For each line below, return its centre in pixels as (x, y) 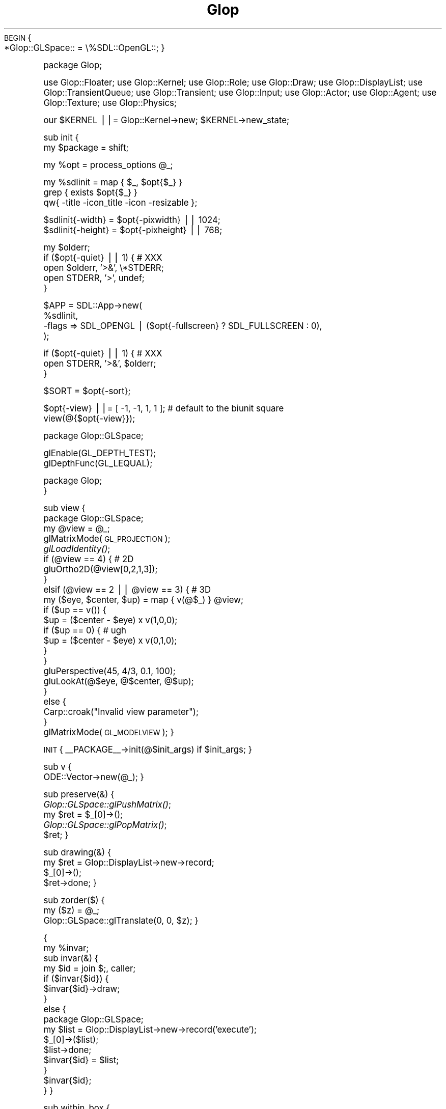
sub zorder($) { (74, 900)
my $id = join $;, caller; (90, 968)
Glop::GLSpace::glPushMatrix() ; (107, 804)
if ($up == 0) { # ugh (85, 630)
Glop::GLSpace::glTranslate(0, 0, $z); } (121, 920)
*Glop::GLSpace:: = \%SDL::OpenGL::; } (85, 48)
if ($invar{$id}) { (76, 978)
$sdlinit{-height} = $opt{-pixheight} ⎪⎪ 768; (133, 230)
